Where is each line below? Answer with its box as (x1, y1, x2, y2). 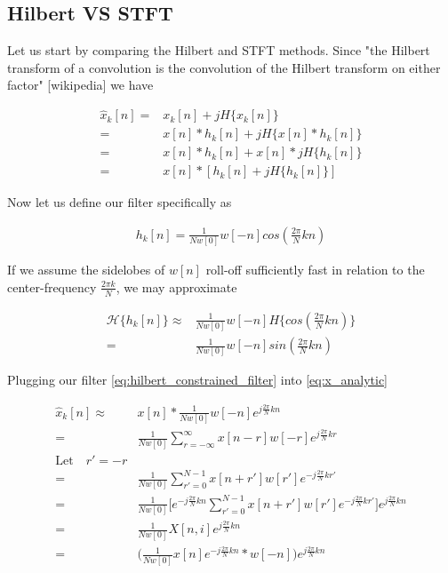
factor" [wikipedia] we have (7, 76, 154, 94)
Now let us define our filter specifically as (7, 193, 232, 211)
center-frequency (7, 277, 97, 296)
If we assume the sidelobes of (7, 260, 165, 279)
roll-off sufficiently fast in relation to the (205, 260, 425, 279)
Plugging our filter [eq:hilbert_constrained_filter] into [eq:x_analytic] (7, 370, 388, 389)
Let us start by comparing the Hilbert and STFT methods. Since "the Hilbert (7, 41, 430, 60)
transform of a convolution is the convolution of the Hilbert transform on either (7, 58, 441, 76)
